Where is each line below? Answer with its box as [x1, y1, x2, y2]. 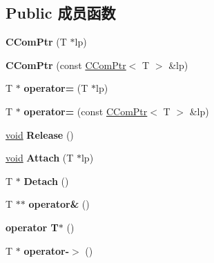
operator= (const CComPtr [23, 104, 148, 118]
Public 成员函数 [6, 2, 116, 23]
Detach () [23, 173, 69, 188]
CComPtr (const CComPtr [6, 57, 126, 72]
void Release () [6, 127, 74, 142]
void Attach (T [6, 150, 74, 165]
